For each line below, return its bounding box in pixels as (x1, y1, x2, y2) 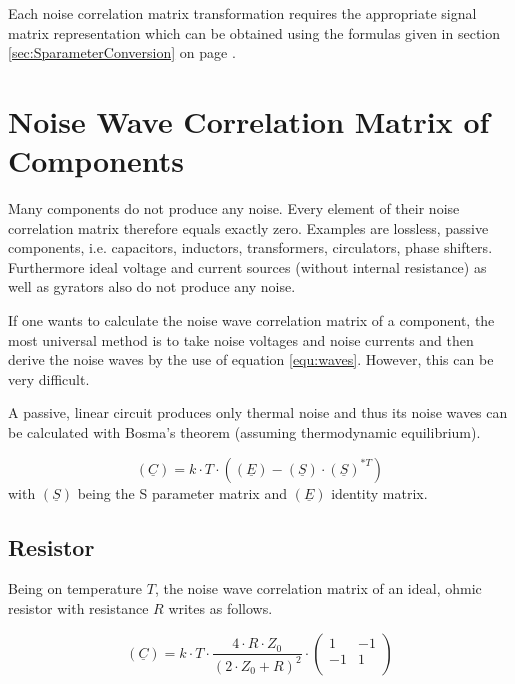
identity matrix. (331, 482, 428, 503)
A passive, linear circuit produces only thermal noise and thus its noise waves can (8, 402, 508, 423)
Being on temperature (8, 578, 143, 599)
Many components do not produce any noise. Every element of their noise (8, 198, 460, 219)
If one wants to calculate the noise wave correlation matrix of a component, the (8, 310, 495, 331)
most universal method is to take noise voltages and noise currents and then (8, 329, 474, 350)
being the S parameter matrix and (77, 482, 287, 503)
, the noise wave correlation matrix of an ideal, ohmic (154, 578, 482, 599)
